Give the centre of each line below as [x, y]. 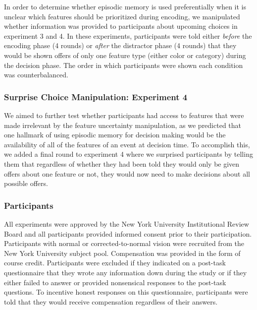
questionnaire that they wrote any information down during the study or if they [126, 272]
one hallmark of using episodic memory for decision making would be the [115, 135]
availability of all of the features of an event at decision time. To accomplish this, [127, 144]
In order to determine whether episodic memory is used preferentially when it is [125, 6]
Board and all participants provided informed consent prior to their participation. [128, 233]
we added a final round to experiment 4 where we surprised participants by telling [128, 154]
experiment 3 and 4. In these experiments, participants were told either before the [128, 35]
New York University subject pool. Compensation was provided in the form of [122, 253]
